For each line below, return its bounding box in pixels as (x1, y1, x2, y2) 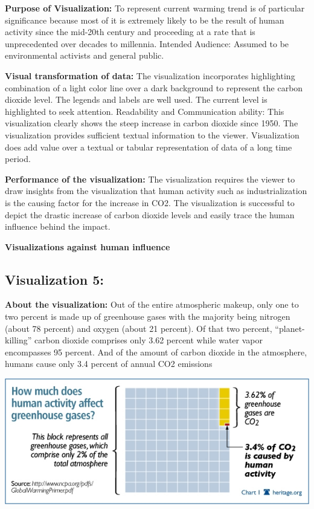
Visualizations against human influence (5, 240, 170, 253)
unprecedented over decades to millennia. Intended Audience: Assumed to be (5, 37, 289, 50)
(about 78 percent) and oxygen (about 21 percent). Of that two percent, (5, 322, 272, 334)
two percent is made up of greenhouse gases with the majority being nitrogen (5, 310, 290, 323)
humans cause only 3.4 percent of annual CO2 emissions (5, 357, 213, 370)
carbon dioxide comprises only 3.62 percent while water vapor (34, 334, 263, 346)
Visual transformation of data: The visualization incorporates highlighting (5, 69, 295, 82)
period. (5, 152, 31, 165)
